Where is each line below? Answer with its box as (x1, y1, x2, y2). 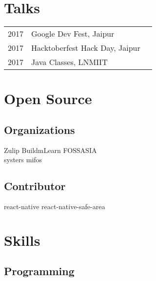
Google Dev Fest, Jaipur (31, 28, 115, 40)
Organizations (4, 122, 75, 137)
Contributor (4, 178, 66, 194)
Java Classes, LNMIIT (31, 56, 108, 68)
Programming (4, 263, 75, 279)
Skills (4, 230, 40, 250)
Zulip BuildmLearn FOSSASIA (4, 145, 97, 155)
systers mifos (4, 154, 42, 165)
